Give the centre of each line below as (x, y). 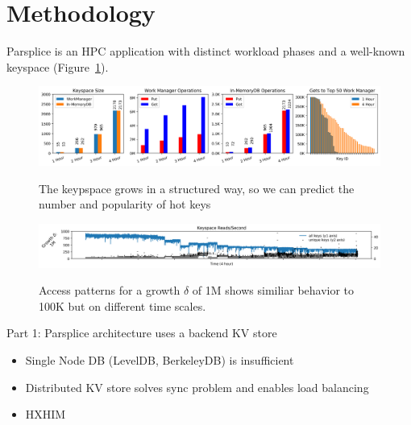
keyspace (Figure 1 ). (58, 66)
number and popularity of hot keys (125, 204)
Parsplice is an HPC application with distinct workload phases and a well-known (206, 51)
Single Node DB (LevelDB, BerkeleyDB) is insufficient (160, 360)
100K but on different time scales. (122, 305)
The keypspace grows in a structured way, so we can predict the (197, 188)
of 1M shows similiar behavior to (273, 290)
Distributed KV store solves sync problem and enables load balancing (197, 387)
